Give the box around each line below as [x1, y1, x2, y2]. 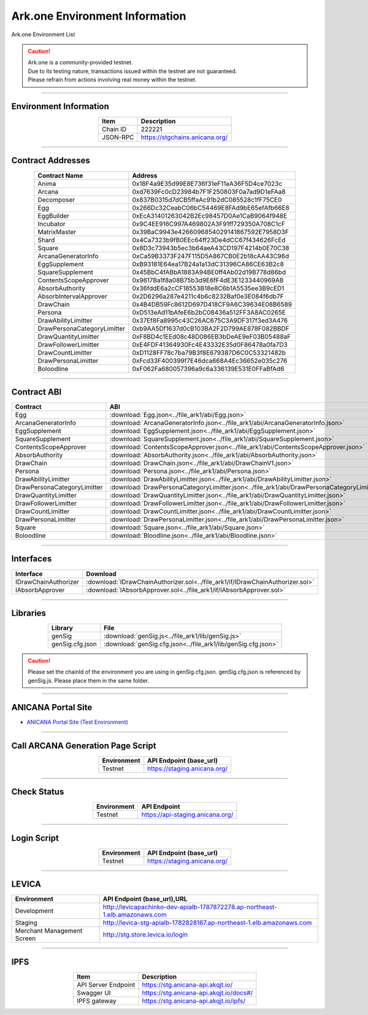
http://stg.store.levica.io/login [102, 930, 188, 939]
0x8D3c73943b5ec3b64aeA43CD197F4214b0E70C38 [132, 243, 289, 252]
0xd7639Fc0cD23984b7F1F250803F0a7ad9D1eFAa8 [132, 187, 286, 196]
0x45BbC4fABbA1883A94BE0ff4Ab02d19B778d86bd [132, 267, 286, 276]
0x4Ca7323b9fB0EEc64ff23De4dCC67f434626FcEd [132, 236, 286, 244]
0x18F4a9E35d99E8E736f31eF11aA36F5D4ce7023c [132, 179, 283, 188]
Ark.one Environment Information [11, 9, 186, 23]
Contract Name [37, 171, 83, 180]
